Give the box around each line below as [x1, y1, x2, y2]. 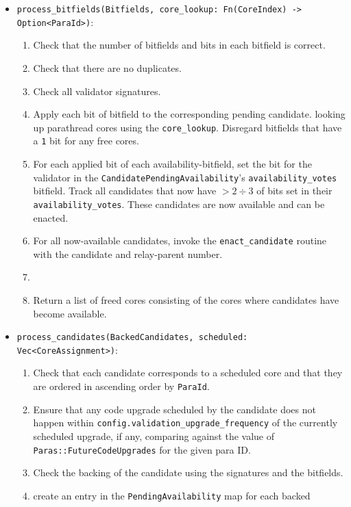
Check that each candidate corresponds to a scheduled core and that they [33, 365, 343, 380]
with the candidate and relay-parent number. [33, 246, 223, 261]
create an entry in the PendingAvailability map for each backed [33, 488, 311, 502]
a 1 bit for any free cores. [33, 133, 139, 148]
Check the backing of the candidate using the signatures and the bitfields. [33, 465, 343, 480]
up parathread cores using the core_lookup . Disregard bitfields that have [33, 120, 342, 134]
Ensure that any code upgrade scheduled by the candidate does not [33, 402, 316, 416]
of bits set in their [256, 183, 332, 198]
